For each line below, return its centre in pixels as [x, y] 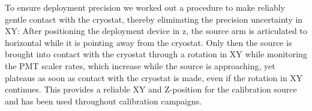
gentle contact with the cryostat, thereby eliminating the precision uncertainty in [154, 19]
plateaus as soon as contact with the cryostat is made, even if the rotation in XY [154, 77]
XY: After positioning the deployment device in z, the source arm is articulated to [156, 31]
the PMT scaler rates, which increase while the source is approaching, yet [140, 65]
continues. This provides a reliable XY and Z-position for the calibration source [151, 89]
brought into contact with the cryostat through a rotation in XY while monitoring [156, 54]
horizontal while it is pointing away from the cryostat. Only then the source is [148, 42]
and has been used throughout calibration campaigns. [103, 101]
